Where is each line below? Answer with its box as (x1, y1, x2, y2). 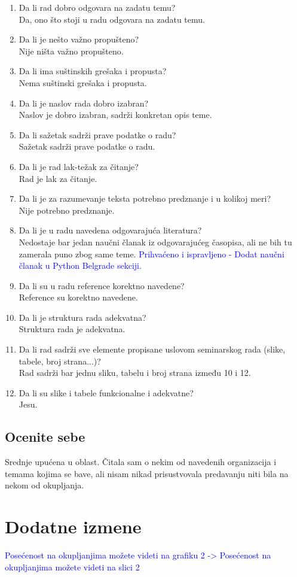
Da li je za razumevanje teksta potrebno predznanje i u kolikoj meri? (19, 192, 271, 205)
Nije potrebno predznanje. (19, 204, 115, 216)
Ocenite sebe (5, 427, 85, 446)
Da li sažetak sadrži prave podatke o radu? (19, 128, 176, 141)
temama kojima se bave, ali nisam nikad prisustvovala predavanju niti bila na (5, 467, 289, 479)
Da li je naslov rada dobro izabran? (19, 96, 149, 109)
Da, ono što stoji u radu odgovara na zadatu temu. (19, 13, 205, 25)
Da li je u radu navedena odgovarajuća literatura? (19, 224, 202, 236)
